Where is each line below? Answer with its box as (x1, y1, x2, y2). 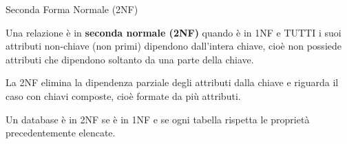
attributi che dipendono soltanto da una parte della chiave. (6, 52, 254, 66)
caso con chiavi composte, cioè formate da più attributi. (6, 88, 241, 103)
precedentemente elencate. (6, 125, 116, 140)
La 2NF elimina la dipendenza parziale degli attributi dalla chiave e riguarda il (6, 75, 339, 90)
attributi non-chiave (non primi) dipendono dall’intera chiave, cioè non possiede (6, 39, 341, 53)
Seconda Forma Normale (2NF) (6, 2, 138, 16)
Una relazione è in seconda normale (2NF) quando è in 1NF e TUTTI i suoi (6, 25, 341, 39)
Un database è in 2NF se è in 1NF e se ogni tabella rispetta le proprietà (6, 112, 310, 126)
